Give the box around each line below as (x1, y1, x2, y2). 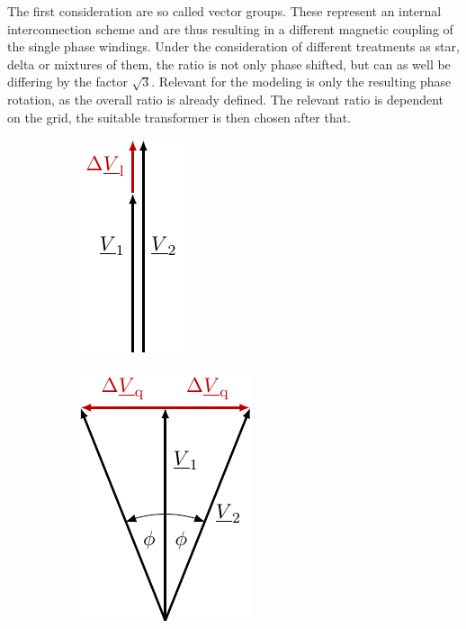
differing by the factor (7, 72, 128, 91)
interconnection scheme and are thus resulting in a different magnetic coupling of (7, 19, 453, 38)
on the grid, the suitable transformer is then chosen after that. (7, 107, 352, 126)
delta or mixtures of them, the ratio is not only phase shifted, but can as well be (7, 54, 451, 73)
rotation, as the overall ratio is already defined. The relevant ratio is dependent (7, 89, 444, 108)
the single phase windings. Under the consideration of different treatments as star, (7, 37, 460, 56)
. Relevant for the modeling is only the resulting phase (151, 72, 452, 91)
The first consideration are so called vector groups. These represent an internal (7, 2, 442, 20)
